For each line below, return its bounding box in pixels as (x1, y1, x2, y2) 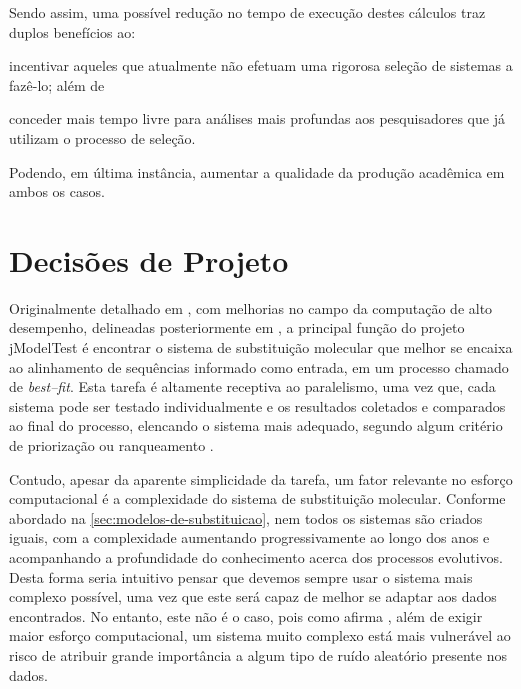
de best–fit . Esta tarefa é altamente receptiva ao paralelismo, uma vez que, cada (9, 376, 496, 397)
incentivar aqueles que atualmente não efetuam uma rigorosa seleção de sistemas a (9, 55, 513, 76)
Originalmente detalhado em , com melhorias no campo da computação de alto (9, 297, 493, 318)
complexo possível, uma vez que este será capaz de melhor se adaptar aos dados (9, 586, 497, 607)
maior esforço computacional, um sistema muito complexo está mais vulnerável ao (9, 625, 511, 646)
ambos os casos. (9, 181, 105, 202)
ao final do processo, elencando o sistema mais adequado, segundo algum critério (9, 415, 503, 436)
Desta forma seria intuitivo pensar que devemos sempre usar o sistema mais (9, 566, 473, 587)
